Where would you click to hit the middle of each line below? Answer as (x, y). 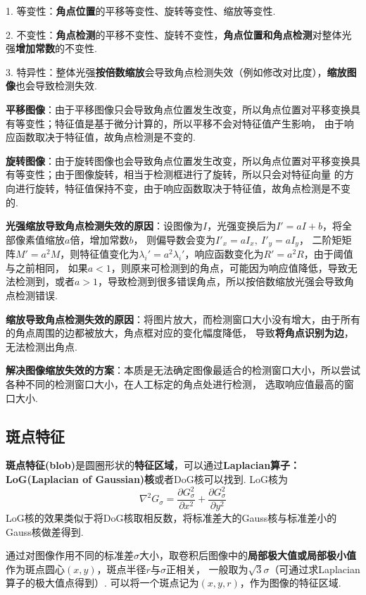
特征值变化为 (109, 254)
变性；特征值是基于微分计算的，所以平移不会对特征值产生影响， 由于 (184, 123)
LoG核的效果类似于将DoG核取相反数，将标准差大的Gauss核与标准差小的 (171, 518)
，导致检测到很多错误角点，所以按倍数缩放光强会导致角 (226, 281)
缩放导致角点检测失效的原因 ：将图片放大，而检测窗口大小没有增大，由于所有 (183, 319)
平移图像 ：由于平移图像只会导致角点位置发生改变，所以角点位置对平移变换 (178, 109)
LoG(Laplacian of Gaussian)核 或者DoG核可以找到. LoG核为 (147, 478)
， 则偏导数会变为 (175, 239)
